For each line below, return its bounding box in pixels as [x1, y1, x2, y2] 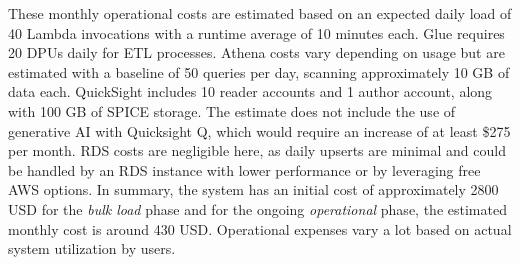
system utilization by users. [8, 238, 176, 259]
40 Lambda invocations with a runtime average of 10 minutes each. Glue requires [8, 22, 505, 43]
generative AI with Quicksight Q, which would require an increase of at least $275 [8, 120, 511, 141]
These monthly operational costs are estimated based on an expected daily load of [8, 3, 512, 23]
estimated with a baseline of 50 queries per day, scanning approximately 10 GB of [8, 61, 510, 82]
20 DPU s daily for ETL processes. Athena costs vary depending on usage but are [8, 42, 505, 63]
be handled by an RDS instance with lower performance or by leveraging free [8, 159, 481, 180]
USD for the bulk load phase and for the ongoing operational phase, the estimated [8, 198, 507, 219]
